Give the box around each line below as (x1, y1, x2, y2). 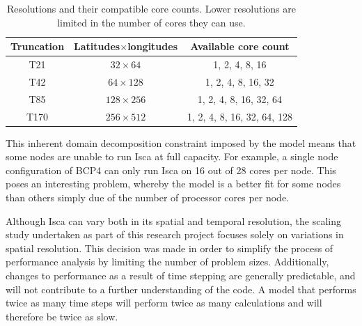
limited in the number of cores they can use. (57, 15, 246, 29)
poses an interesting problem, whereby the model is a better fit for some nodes (6, 176, 341, 191)
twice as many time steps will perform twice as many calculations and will (6, 295, 322, 310)
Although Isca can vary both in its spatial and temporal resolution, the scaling (6, 213, 341, 228)
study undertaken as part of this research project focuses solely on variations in (6, 227, 344, 242)
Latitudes (74, 39, 120, 54)
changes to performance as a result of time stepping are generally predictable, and (6, 268, 356, 282)
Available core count (190, 39, 290, 54)
